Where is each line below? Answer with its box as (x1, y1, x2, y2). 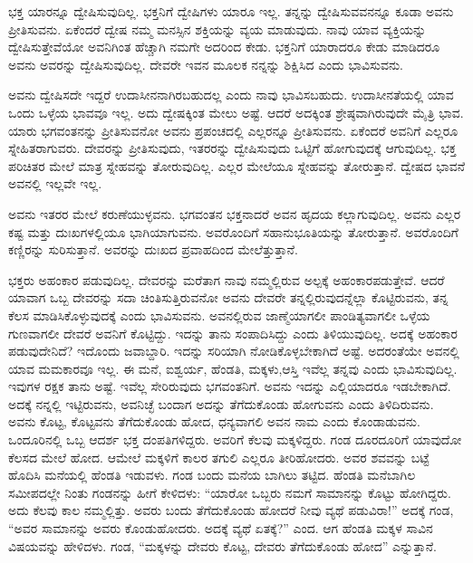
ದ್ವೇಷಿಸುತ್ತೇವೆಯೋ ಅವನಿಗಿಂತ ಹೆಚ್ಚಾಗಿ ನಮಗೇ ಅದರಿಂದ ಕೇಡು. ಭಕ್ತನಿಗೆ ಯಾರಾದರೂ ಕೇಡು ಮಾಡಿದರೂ (8, 37, 440, 56)
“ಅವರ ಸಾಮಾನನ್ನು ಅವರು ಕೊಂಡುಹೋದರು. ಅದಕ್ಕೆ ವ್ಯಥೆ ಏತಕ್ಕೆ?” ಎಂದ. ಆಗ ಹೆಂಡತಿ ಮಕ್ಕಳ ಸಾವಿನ (8, 519, 433, 538)
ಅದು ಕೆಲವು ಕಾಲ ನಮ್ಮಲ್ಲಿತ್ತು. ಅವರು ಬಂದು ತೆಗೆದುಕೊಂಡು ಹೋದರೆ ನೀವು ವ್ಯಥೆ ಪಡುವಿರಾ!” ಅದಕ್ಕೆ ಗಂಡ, (8, 501, 454, 520)
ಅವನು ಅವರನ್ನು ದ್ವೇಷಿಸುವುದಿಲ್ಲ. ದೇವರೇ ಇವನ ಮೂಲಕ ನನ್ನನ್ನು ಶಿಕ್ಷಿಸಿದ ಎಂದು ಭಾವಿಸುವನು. (8, 54, 404, 73)
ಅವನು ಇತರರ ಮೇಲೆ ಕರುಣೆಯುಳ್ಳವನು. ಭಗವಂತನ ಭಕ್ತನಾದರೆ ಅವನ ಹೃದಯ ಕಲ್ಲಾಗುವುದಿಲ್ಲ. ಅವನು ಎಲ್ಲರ (8, 204, 461, 223)
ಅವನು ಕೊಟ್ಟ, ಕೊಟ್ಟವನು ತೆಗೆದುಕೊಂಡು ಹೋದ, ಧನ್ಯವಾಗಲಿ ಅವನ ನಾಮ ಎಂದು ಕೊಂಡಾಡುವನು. (8, 412, 420, 431)
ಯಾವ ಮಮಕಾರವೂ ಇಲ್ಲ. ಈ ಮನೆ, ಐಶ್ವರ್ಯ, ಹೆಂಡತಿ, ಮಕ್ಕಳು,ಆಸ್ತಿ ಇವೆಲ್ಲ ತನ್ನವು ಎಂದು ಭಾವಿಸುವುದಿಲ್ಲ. (8, 358, 458, 377)
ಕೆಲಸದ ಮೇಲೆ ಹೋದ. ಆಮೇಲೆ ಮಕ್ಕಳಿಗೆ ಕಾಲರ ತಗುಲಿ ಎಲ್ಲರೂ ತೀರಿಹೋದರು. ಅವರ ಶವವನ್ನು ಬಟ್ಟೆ (8, 447, 430, 466)
